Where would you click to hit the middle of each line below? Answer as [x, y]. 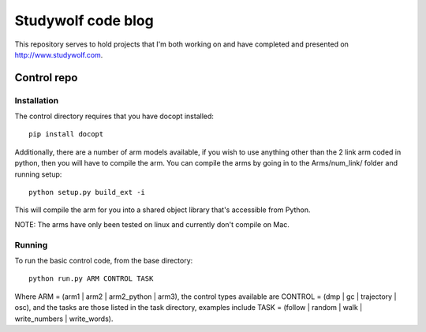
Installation [37, 100]
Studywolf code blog [84, 21]
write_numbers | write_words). [64, 319]
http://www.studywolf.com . [59, 54]
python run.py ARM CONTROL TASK [91, 279]
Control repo [46, 78]
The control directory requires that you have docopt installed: [114, 116]
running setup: [38, 174]
